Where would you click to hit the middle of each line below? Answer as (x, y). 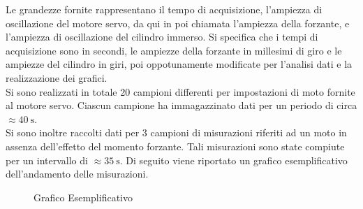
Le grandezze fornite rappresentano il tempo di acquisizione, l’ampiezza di (164, 9)
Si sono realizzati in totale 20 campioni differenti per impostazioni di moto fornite (180, 91)
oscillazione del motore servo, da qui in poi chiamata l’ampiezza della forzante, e (178, 23)
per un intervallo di (47, 160)
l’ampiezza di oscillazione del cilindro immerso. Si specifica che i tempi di (162, 37)
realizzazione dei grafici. (57, 77)
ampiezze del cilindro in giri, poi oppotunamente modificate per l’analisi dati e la (179, 64)
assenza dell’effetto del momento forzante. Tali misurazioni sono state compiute (175, 146)
